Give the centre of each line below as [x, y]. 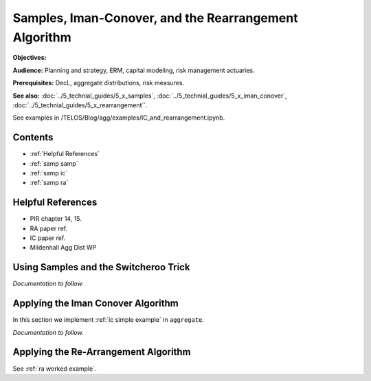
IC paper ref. [48, 238]
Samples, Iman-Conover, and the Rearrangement [155, 18]
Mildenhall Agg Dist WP [63, 248]
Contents [33, 138]
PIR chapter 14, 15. [56, 219]
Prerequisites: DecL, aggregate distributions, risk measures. [99, 83]
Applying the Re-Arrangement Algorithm [102, 352]
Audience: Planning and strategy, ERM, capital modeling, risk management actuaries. [134, 70]
